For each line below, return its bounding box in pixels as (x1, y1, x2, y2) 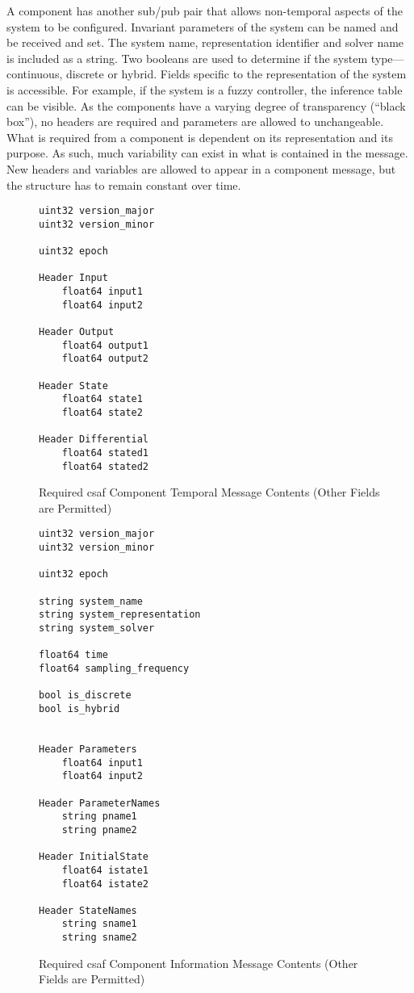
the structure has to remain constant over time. (6, 176, 241, 193)
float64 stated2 (61, 460, 149, 472)
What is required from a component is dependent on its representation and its (6, 128, 393, 145)
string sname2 (61, 932, 137, 944)
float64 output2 (61, 353, 149, 365)
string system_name (39, 595, 143, 607)
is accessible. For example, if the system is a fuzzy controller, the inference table (6, 81, 403, 98)
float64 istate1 (61, 864, 149, 876)
